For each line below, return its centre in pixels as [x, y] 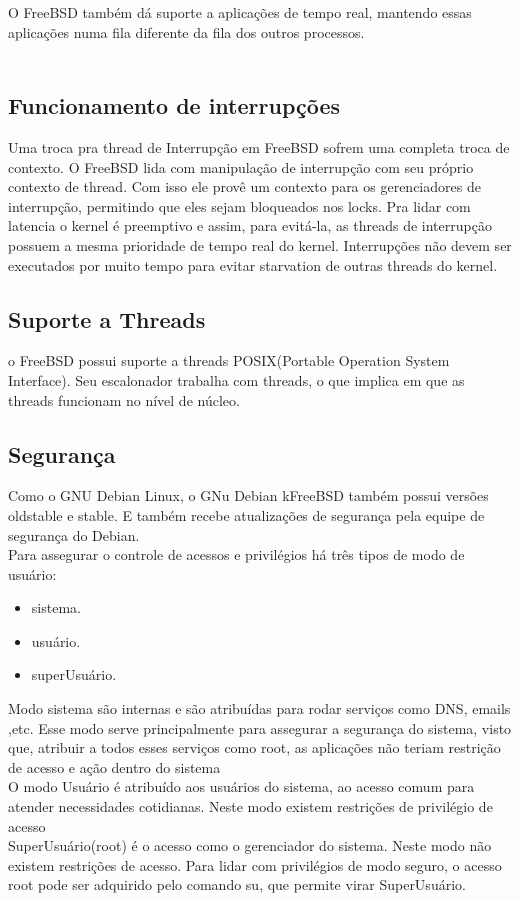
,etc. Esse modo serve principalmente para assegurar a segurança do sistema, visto [260, 727]
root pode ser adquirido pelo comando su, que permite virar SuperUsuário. [237, 884]
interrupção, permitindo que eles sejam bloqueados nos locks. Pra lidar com [239, 205]
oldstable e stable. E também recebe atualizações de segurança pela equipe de [246, 514]
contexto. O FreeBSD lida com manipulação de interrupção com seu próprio [241, 166]
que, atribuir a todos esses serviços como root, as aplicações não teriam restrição [254, 747]
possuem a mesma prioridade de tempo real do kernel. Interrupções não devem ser [260, 244]
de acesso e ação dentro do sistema [114, 766]
